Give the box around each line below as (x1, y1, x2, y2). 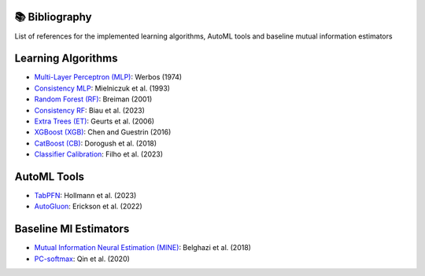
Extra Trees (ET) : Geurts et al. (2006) (34, 116, 155, 126)
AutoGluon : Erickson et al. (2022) (34, 201, 142, 212)
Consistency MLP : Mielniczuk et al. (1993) (34, 83, 171, 93)
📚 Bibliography (14, 10, 92, 24)
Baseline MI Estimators (14, 223, 130, 236)
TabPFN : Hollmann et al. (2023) (34, 191, 137, 201)
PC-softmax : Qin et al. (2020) (34, 254, 130, 263)
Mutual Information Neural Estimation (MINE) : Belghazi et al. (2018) (34, 243, 252, 252)
